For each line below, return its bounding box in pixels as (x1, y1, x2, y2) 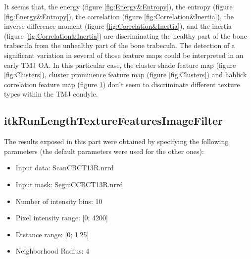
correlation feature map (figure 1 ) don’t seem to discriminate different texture (4, 79, 240, 89)
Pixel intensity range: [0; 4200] (15, 212, 108, 223)
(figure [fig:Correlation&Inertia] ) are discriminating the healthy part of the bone (4, 30, 247, 41)
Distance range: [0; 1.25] (15, 229, 89, 239)
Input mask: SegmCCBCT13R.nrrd (15, 179, 123, 189)
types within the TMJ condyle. (4, 89, 98, 99)
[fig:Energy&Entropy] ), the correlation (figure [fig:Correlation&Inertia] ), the (4, 11, 234, 21)
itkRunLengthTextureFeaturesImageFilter (4, 113, 223, 128)
